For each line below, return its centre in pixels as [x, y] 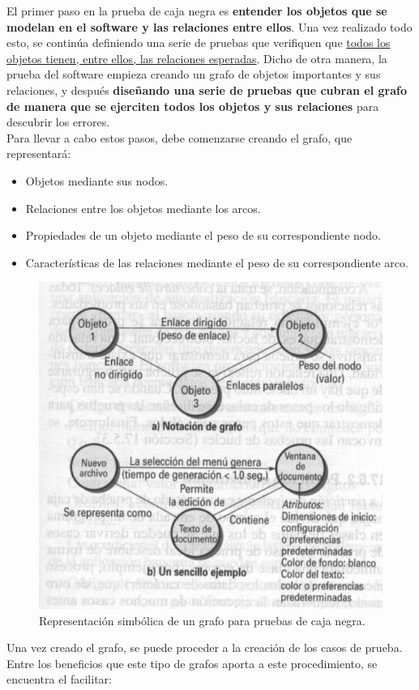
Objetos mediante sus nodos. [97, 180]
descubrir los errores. [58, 122]
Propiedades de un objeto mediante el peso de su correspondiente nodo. [203, 235]
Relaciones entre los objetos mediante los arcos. [143, 208]
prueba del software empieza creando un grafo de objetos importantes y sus [194, 74]
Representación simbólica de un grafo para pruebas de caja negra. [202, 620]
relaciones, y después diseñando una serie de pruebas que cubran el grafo [207, 89]
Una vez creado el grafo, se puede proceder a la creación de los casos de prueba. [205, 647]
